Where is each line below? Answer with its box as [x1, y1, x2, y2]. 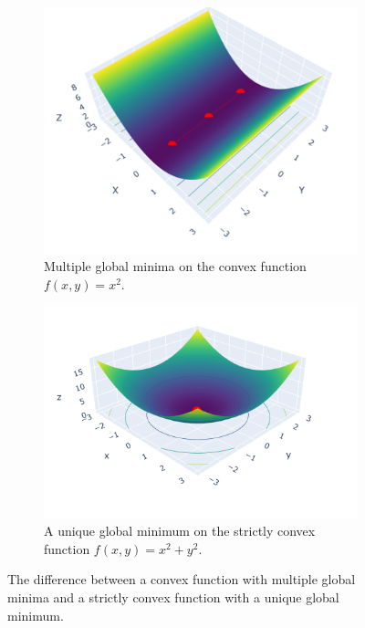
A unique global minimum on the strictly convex [44, 521, 316, 540]
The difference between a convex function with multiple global [7, 570, 356, 589]
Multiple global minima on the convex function [44, 256, 307, 276]
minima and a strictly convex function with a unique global [7, 588, 339, 607]
